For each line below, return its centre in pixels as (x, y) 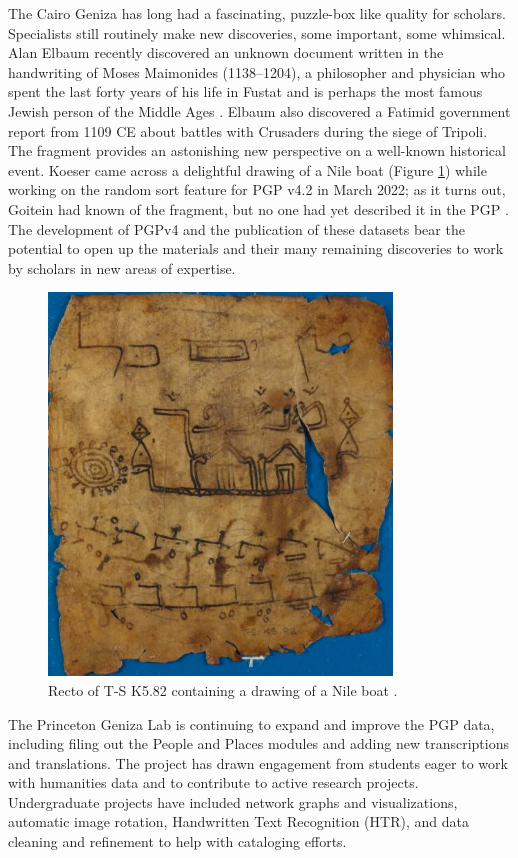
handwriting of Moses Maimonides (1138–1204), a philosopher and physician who (257, 71)
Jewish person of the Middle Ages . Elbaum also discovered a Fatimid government (259, 110)
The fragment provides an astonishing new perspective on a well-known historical (257, 150)
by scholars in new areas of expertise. (122, 267)
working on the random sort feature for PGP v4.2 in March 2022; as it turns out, (257, 189)
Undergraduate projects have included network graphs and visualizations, (233, 801)
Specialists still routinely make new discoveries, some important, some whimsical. (257, 32)
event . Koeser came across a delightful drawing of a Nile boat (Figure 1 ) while (247, 169)
